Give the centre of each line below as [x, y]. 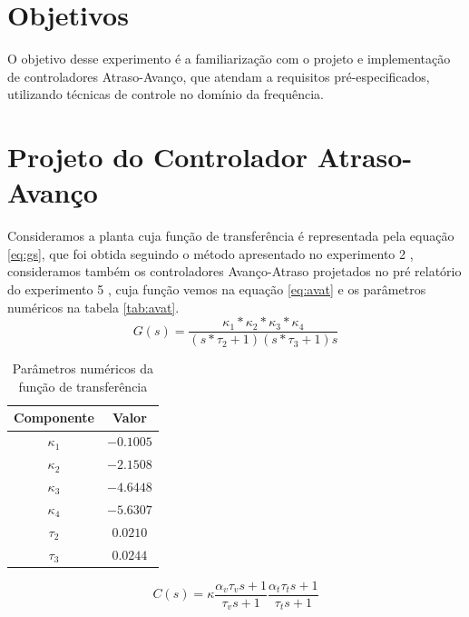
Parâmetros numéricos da [83, 368]
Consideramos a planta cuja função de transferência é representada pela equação [231, 236]
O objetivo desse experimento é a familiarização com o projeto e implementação [229, 59]
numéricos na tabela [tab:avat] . [93, 307]
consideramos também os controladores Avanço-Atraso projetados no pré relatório [234, 271]
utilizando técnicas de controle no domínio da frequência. [166, 94]
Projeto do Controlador [158, 157]
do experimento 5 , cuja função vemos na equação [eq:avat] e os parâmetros [217, 289]
